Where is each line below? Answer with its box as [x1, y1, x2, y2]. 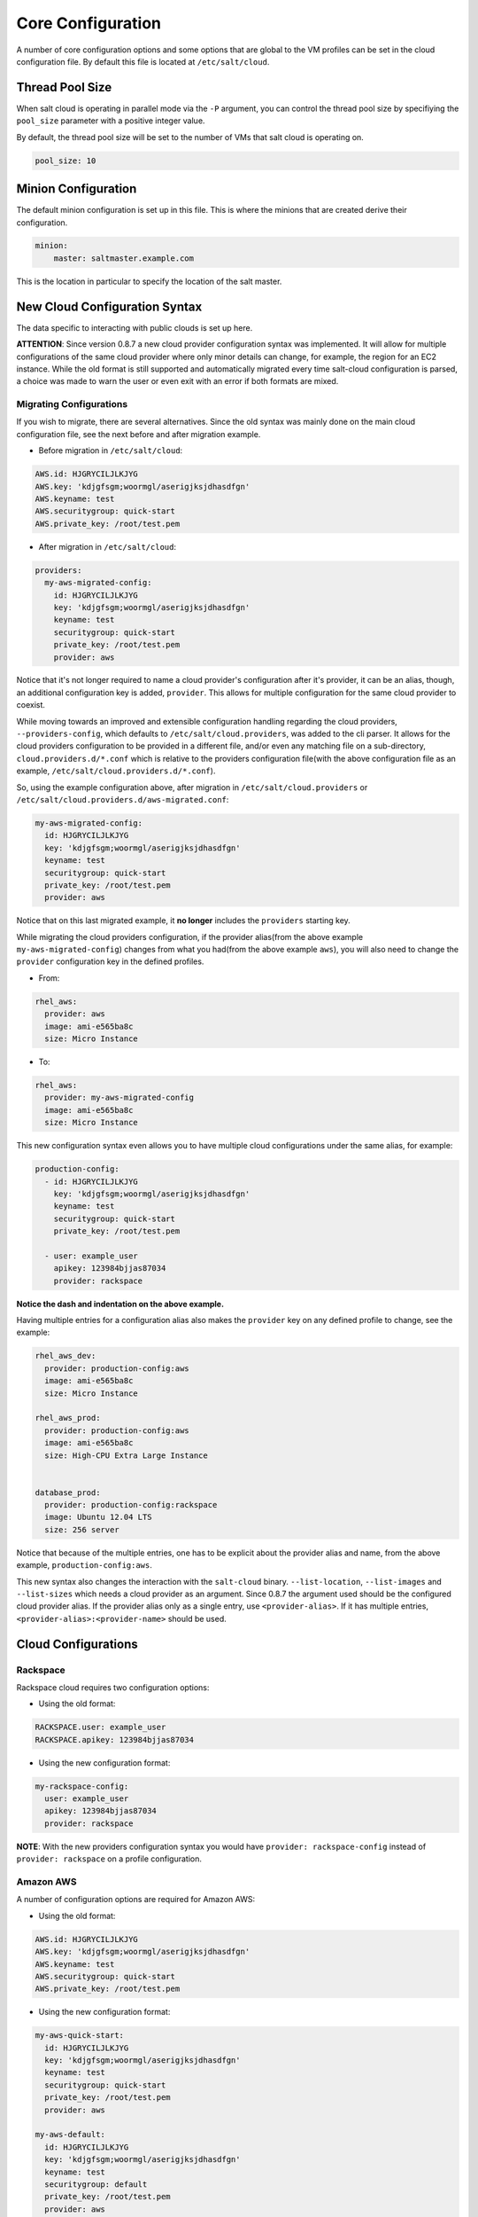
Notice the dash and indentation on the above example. [16, 1298, 225, 1309]
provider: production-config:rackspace [44, 1500, 218, 1510]
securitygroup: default [44, 2179, 148, 2190]
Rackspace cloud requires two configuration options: [16, 1681, 210, 1693]
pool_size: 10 [35, 155, 96, 166]
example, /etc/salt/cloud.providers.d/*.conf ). [16, 765, 216, 776]
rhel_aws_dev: [35, 1351, 96, 1361]
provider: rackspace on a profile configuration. [16, 1853, 203, 1864]
